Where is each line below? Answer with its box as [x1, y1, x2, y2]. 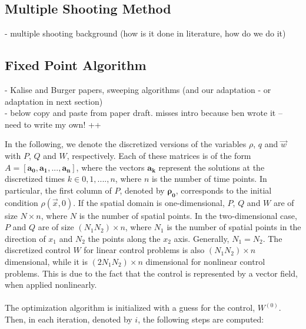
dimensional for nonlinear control [145, 255, 265, 267]
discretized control [5, 244, 71, 256]
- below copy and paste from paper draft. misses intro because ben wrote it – [5, 107, 282, 119]
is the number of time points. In [151, 172, 267, 185]
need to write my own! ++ [5, 118, 101, 130]
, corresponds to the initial [175, 184, 272, 196]
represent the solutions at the [158, 161, 265, 173]
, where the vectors [76, 161, 145, 173]
